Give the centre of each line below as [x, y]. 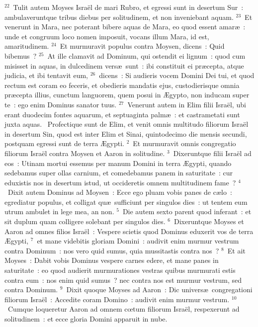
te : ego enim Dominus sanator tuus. [61, 104]
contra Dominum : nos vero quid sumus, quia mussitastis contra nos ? [112, 250]
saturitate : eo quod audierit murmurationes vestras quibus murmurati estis [120, 270]
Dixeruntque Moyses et [209, 221]
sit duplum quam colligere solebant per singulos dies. [85, 221]
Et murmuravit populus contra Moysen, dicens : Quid [142, 46]
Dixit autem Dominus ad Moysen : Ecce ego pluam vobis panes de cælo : [120, 192]
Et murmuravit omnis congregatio [184, 143]
